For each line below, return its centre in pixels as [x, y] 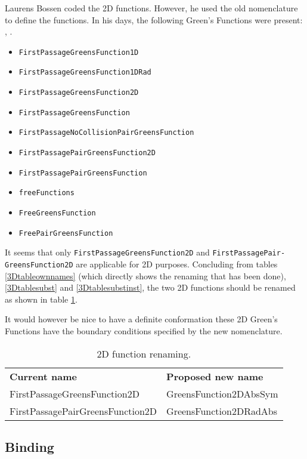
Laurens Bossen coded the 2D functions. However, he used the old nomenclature [151, 8]
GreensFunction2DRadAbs [222, 411]
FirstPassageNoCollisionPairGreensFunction [106, 133]
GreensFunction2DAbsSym [222, 393]
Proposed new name [215, 376]
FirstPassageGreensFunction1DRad [85, 73]
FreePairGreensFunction [66, 233]
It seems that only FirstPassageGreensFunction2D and [107, 252]
